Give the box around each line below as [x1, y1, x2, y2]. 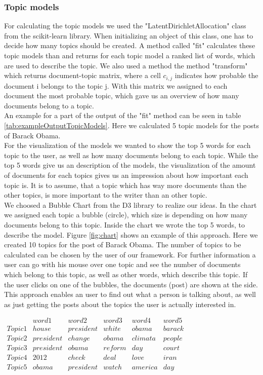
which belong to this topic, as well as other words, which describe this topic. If [4, 269, 248, 279]
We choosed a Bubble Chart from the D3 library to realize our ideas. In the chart [4, 199, 257, 210]
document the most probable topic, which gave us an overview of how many [4, 90, 239, 101]
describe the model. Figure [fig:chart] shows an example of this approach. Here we [4, 229, 258, 240]
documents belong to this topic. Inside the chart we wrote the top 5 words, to [4, 219, 245, 230]
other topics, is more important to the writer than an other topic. [4, 190, 207, 200]
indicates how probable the [174, 70, 258, 81]
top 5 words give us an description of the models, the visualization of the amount [4, 160, 256, 170]
